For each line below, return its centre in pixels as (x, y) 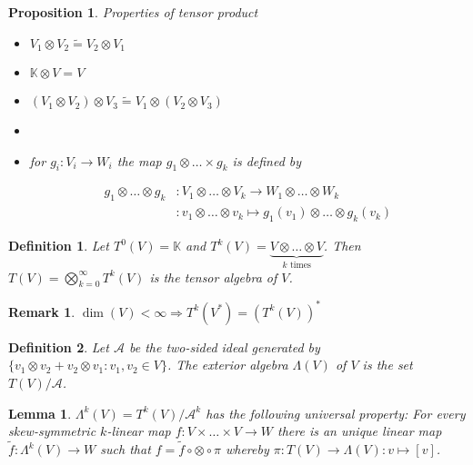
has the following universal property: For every (336, 413)
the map (139, 160)
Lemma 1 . (40, 413)
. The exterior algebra (227, 365)
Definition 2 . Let (59, 346)
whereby (247, 449)
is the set (387, 365)
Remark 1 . (42, 311)
